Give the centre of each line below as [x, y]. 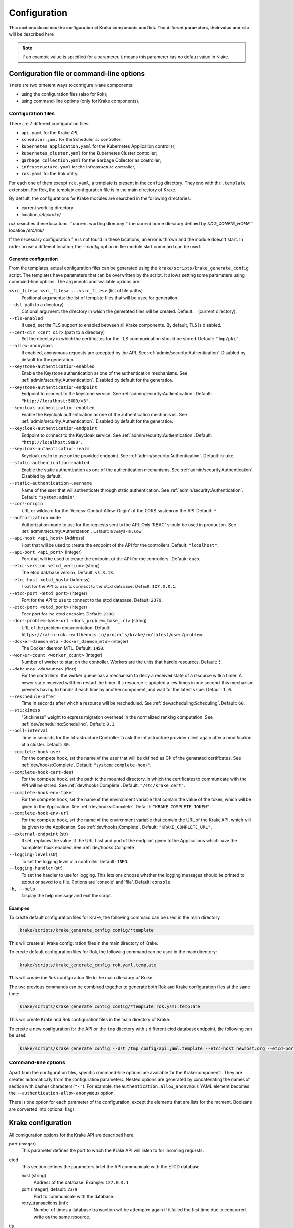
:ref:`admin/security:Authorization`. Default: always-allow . [82, 531]
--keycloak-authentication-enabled [52, 408]
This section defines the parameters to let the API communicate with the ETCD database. [111, 1167]
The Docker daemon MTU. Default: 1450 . [63, 648]
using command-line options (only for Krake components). [80, 101]
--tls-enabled [26, 318]
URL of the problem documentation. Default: [66, 628]
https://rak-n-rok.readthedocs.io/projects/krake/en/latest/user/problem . [112, 634]
